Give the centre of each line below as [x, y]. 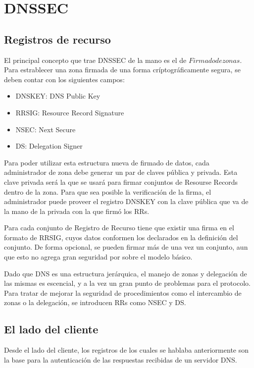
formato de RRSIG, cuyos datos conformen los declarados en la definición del [121, 237]
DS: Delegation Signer [49, 146]
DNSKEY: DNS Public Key [58, 96]
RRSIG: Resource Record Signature [70, 112]
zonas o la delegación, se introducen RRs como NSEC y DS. [95, 302]
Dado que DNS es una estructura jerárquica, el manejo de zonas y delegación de [126, 273]
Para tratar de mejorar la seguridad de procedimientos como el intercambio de [123, 292]
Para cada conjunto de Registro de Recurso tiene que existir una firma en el [119, 228]
